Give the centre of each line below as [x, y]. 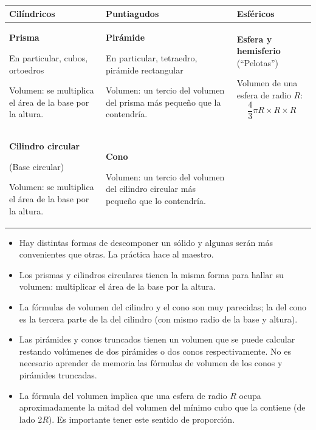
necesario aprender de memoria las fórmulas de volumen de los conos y [151, 363]
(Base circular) [37, 166]
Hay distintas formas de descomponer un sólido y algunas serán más [146, 242]
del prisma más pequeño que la [163, 102]
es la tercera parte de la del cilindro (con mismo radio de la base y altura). [158, 319]
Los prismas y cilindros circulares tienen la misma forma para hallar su [151, 274]
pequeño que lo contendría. [156, 200]
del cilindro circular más [150, 189]
